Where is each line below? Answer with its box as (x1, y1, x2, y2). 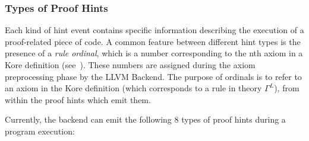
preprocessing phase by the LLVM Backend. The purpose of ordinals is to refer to (5, 70, 302, 82)
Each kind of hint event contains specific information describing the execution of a (5, 24, 304, 36)
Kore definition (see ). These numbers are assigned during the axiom (5, 59, 256, 70)
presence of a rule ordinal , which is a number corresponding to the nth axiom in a (5, 47, 303, 59)
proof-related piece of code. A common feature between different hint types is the (5, 35, 301, 47)
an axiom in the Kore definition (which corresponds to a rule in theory (5, 82, 262, 94)
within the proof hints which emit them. (5, 93, 151, 105)
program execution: (5, 124, 75, 137)
